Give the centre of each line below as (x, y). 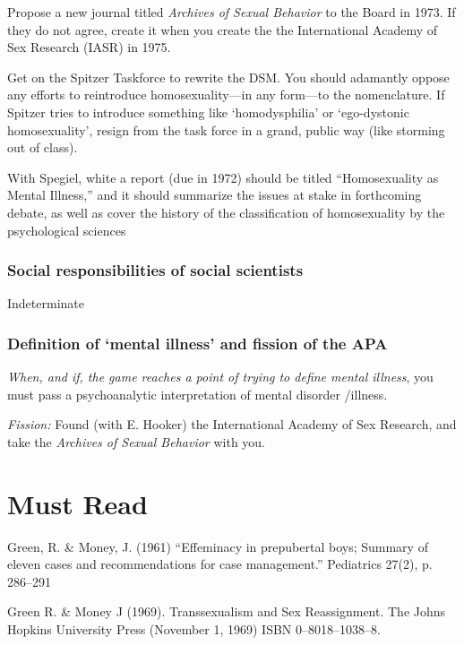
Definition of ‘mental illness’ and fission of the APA (198, 343)
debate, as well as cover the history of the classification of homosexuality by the (226, 212)
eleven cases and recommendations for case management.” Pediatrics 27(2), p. (220, 564)
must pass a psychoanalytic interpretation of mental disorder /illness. (198, 394)
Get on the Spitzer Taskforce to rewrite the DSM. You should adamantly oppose (228, 77)
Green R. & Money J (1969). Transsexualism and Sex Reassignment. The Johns (227, 611)
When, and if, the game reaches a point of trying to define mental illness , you (220, 377)
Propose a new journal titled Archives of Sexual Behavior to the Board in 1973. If (232, 12)
